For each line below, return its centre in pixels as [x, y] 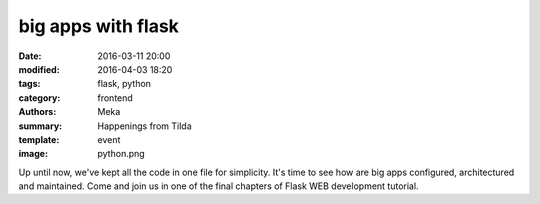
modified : [39, 69]
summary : [40, 126]
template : [39, 139]
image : [33, 154]
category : [39, 97]
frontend [115, 97]
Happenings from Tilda [144, 126]
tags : [29, 84]
